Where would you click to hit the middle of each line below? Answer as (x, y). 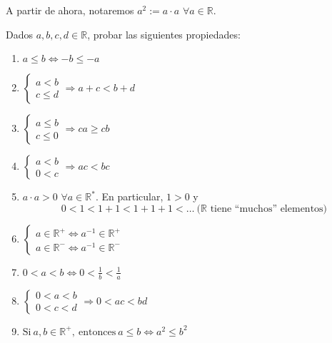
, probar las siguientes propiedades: (164, 34)
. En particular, (129, 196)
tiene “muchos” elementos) (269, 209)
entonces (97, 332)
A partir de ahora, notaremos (70, 10)
